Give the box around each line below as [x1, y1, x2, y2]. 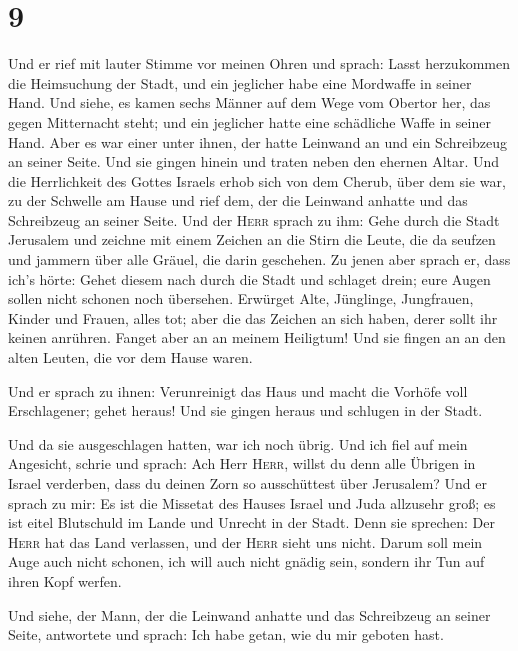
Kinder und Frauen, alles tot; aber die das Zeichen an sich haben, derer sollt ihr [8, 307, 498, 328]
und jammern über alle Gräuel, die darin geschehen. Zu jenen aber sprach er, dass [8, 249, 511, 270]
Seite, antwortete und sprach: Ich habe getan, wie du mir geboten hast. [8, 624, 444, 645]
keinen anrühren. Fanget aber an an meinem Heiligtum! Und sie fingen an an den [8, 327, 506, 348]
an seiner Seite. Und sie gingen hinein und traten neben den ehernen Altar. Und [8, 151, 500, 172]
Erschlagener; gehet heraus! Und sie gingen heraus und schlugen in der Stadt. [8, 400, 483, 421]
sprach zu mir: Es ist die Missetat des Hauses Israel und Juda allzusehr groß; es [8, 492, 496, 513]
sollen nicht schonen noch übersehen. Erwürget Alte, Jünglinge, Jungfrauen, [8, 288, 474, 309]
